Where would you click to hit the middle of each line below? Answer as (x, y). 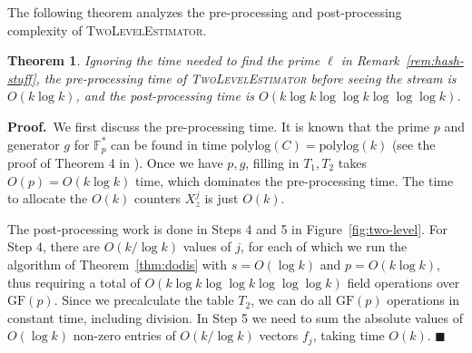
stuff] (22, 78)
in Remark (370, 60)
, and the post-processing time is (165, 96)
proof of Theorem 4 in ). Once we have (115, 163)
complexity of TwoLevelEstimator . (107, 29)
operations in (423, 300)
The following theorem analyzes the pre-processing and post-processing (205, 12)
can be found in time (169, 144)
